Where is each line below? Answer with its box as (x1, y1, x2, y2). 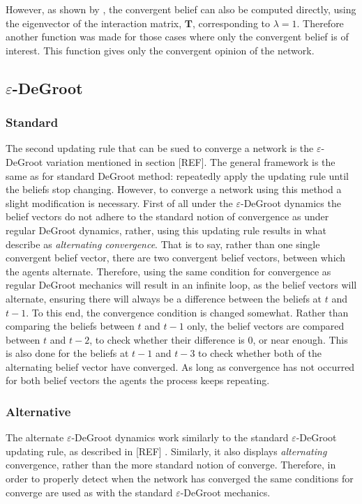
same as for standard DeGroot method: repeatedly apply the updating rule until (6, 168, 349, 183)
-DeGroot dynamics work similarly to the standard (71, 430, 289, 445)
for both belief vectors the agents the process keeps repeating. (6, 373, 270, 388)
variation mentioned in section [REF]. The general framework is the (45, 154, 335, 169)
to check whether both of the (198, 346, 322, 360)
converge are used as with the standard (6, 484, 173, 499)
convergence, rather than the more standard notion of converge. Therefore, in (6, 457, 336, 472)
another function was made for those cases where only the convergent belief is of (6, 29, 349, 44)
